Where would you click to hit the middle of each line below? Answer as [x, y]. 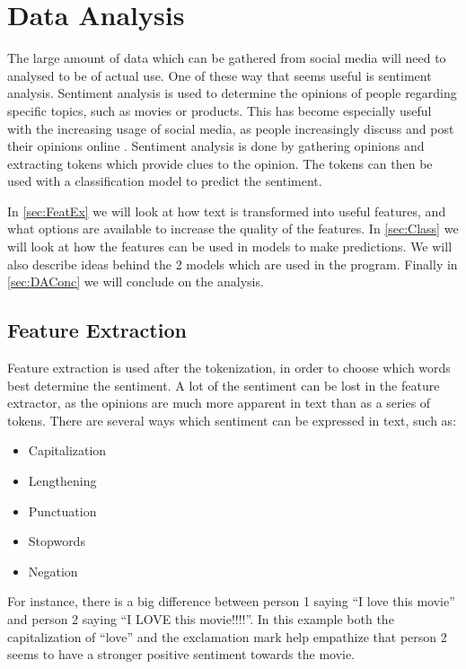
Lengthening [62, 481]
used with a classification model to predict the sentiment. [165, 181]
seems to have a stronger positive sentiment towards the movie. [181, 654]
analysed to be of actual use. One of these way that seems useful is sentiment [220, 75]
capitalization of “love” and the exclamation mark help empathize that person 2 [227, 636]
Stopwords [57, 541]
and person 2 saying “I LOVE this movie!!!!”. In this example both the [201, 618]
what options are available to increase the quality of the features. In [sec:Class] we [233, 229]
